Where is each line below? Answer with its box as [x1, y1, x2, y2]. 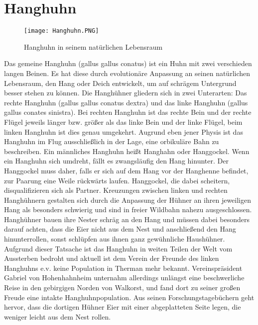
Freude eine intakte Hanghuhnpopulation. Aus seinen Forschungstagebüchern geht [4, 292, 255, 302]
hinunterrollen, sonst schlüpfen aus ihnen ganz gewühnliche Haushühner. [4, 234, 225, 244]
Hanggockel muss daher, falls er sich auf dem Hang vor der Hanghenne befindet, [4, 165, 249, 175]
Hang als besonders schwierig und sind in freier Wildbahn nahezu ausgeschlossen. [4, 204, 252, 215]
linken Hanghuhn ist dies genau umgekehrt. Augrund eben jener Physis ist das [4, 126, 243, 137]
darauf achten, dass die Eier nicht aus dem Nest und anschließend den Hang [4, 224, 236, 234]
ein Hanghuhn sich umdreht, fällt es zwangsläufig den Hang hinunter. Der [4, 156, 229, 166]
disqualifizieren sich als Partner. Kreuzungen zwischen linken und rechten [4, 185, 228, 195]
